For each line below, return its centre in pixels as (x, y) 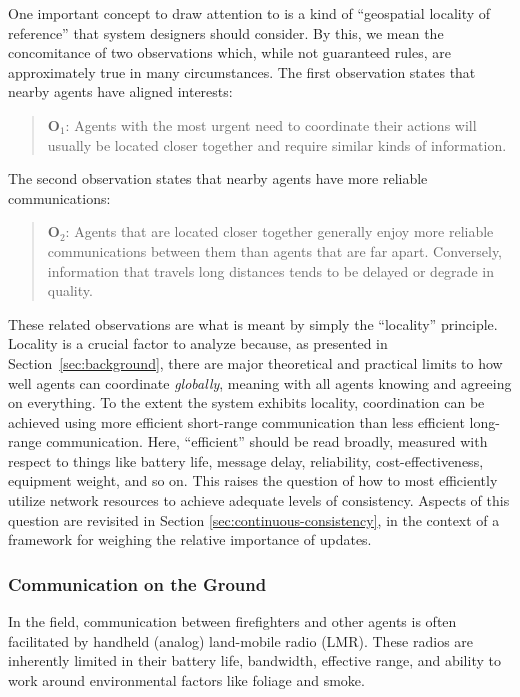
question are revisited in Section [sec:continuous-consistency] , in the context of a (254, 519)
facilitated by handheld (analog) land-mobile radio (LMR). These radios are (241, 640)
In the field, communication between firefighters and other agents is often (232, 621)
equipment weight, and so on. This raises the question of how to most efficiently (253, 480)
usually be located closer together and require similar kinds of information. (277, 144)
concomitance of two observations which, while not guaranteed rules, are (229, 52)
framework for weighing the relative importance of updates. (190, 539)
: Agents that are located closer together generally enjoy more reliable (279, 231)
